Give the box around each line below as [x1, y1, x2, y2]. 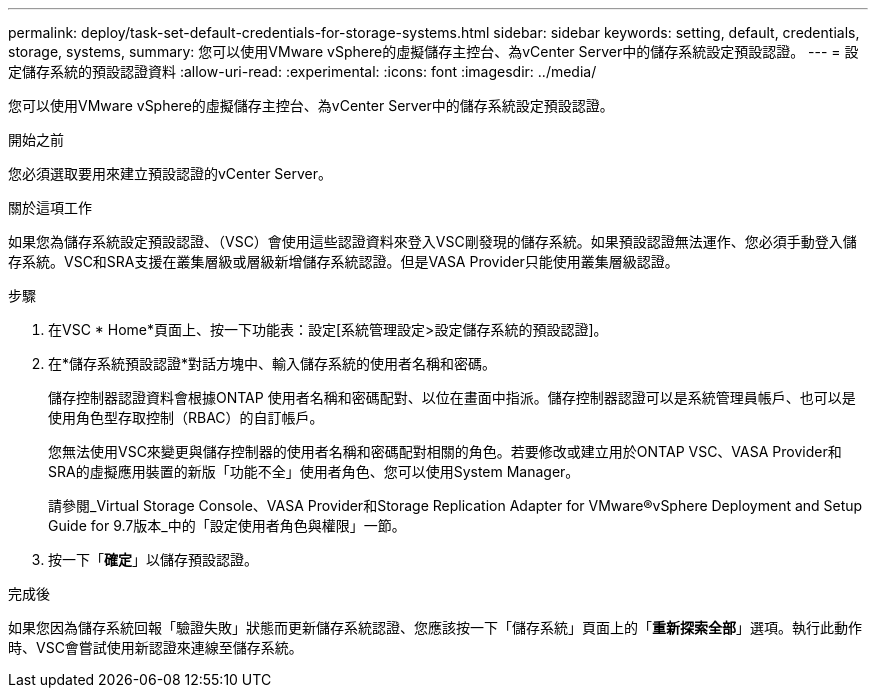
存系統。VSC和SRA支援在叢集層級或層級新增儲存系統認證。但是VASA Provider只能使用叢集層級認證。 [8, 253, 679, 270]
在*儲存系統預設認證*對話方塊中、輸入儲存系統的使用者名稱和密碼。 [48, 355, 497, 372]
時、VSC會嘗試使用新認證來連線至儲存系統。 [8, 639, 303, 656]
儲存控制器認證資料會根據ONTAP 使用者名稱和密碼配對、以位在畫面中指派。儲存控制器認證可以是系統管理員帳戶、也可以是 [48, 389, 856, 406]
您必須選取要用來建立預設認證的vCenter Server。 [8, 165, 333, 182]
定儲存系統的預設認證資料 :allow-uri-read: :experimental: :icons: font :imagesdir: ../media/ [8, 63, 597, 80]
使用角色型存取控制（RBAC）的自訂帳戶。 [48, 409, 324, 426]
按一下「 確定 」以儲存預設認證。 [48, 551, 258, 568]
